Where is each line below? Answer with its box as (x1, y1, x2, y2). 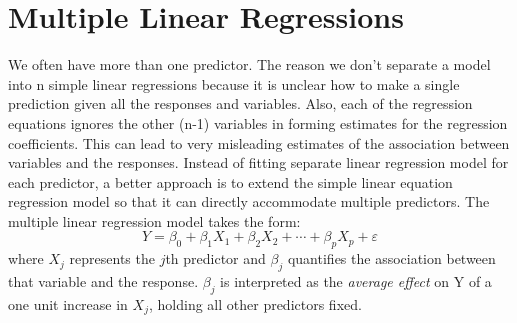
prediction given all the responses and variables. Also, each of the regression (8, 93, 473, 114)
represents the (69, 248, 155, 269)
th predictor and (165, 248, 266, 269)
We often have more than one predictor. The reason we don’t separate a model (8, 54, 491, 75)
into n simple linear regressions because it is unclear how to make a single (8, 73, 460, 94)
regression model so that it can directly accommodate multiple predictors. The (8, 191, 490, 212)
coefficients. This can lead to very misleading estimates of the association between (8, 132, 510, 153)
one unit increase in (8, 293, 128, 314)
